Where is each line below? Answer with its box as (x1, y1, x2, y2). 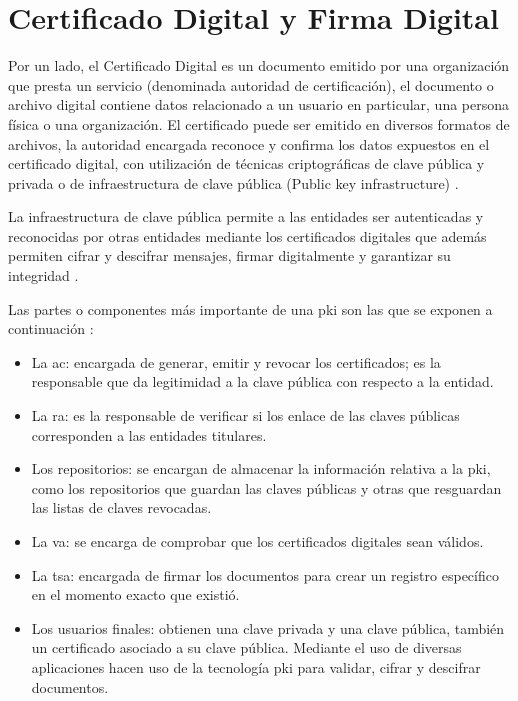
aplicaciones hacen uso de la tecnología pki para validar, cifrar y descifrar (31, 656, 481, 677)
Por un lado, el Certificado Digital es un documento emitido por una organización (8, 55, 510, 76)
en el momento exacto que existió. (31, 584, 240, 605)
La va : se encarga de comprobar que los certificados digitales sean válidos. (31, 531, 484, 551)
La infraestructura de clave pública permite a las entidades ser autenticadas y (8, 206, 484, 227)
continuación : (8, 318, 94, 339)
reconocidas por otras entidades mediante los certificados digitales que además (8, 225, 487, 246)
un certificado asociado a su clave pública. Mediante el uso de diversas (31, 637, 462, 658)
